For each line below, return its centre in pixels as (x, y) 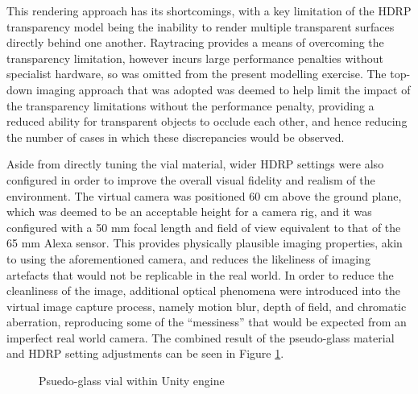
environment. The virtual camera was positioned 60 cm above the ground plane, (204, 195)
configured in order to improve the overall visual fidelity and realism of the (191, 179)
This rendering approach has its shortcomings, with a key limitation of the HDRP (209, 10)
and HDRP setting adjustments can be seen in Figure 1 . (145, 353)
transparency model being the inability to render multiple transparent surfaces (201, 26)
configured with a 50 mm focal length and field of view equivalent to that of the (204, 227)
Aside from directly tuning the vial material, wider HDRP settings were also (195, 164)
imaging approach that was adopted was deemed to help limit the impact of (223, 89)
